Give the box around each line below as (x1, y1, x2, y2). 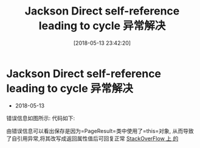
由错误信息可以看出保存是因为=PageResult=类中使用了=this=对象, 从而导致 (6, 127, 195, 134)
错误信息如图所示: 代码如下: (6, 114, 75, 121)
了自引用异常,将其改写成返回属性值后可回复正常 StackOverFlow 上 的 (6, 135, 179, 142)
